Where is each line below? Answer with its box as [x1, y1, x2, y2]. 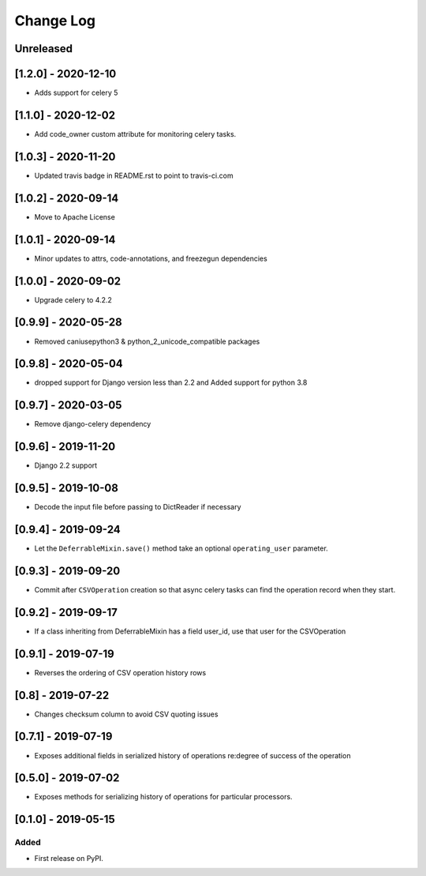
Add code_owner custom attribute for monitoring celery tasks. [34, 129, 237, 138]
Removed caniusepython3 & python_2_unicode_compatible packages [34, 336, 260, 346]
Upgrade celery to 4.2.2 [34, 295, 112, 304]
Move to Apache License [34, 212, 116, 221]
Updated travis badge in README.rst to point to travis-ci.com [34, 171, 234, 180]
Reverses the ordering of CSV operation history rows [34, 667, 207, 677]
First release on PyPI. [34, 853, 104, 863]
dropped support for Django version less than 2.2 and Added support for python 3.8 [34, 378, 308, 387]
